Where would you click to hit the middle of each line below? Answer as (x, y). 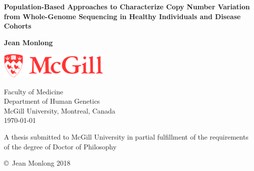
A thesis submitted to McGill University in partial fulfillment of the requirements (126, 136)
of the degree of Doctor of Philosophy (60, 146)
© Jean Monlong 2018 (37, 163)
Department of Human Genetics (52, 101)
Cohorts (18, 26)
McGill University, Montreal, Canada (60, 110)
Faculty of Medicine (34, 91)
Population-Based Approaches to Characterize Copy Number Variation (127, 6)
